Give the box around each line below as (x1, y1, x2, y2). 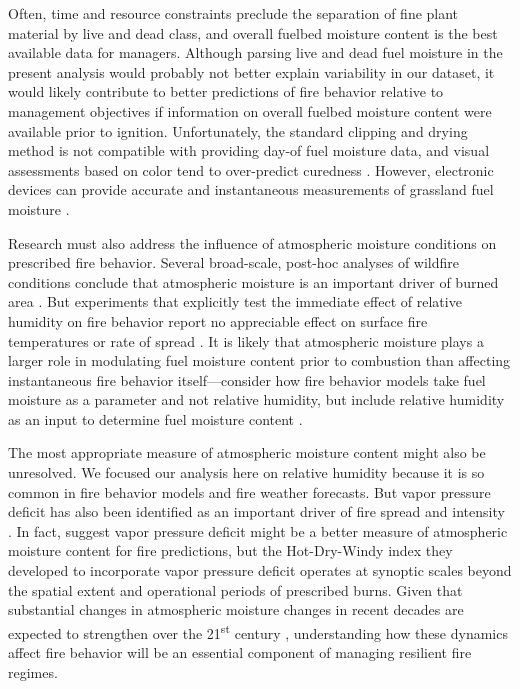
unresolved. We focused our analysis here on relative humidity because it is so (8, 462, 485, 483)
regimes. (8, 661, 58, 682)
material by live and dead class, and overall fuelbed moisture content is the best (8, 22, 498, 43)
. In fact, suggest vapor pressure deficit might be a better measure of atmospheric (8, 520, 508, 541)
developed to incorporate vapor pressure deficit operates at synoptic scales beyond (8, 560, 512, 581)
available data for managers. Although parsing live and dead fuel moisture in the (8, 42, 503, 63)
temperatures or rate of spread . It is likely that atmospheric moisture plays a (8, 330, 484, 351)
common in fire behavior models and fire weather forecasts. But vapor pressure (8, 481, 491, 502)
